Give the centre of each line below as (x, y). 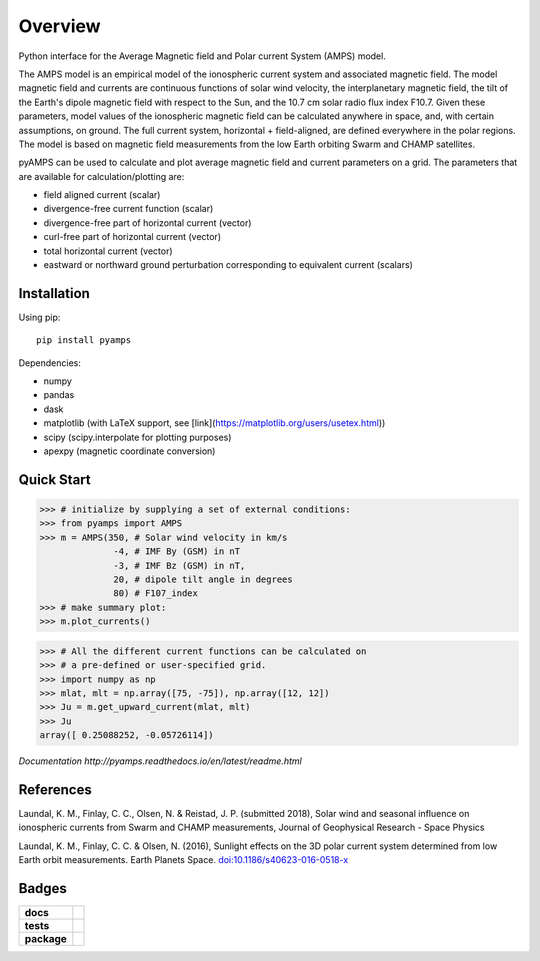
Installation (54, 293)
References (55, 789)
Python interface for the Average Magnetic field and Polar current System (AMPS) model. (202, 56)
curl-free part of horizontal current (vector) (132, 237)
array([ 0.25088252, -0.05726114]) (126, 735)
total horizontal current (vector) (108, 251)
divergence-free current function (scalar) (128, 209)
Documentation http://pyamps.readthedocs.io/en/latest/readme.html (160, 761)
